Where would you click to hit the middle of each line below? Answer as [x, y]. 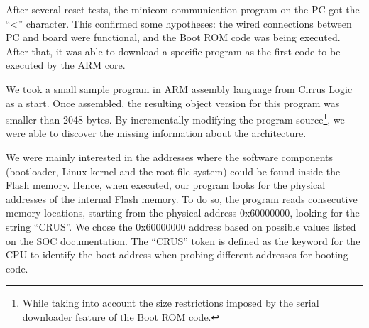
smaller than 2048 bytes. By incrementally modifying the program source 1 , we [175, 118]
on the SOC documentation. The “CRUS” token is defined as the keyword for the [183, 240]
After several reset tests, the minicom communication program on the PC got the [183, 9]
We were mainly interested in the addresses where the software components [170, 157]
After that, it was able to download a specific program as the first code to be [173, 51]
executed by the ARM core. [66, 65]
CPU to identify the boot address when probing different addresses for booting [177, 255]
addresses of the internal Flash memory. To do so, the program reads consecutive [182, 198]
